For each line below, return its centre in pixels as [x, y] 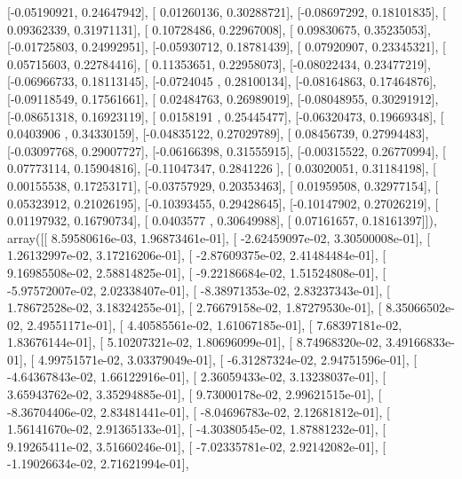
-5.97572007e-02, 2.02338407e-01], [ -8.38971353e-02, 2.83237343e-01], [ [199, 290]
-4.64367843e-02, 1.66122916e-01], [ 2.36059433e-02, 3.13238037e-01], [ [197, 377]
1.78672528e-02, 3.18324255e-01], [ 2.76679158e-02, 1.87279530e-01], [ [195, 307]
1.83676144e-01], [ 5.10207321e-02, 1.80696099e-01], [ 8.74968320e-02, [195, 342]
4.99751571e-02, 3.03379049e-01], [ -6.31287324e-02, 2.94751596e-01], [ [227, 359]
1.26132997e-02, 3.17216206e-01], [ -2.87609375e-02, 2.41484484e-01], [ [197, 255]
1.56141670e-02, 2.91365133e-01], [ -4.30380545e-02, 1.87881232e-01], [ [197, 429]
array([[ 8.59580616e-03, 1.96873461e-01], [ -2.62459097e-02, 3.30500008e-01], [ [219, 237]
